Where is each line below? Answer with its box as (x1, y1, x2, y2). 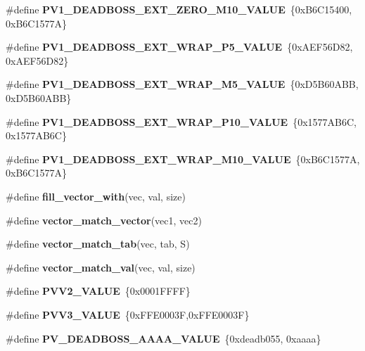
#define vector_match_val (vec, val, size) (6, 260, 196, 274)
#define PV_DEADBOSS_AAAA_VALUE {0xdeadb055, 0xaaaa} (6, 331, 321, 345)
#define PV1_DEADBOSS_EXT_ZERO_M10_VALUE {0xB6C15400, (6, 2, 352, 16)
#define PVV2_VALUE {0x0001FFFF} (6, 283, 191, 298)
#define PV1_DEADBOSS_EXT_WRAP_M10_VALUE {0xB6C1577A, (6, 151, 360, 166)
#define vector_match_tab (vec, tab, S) (6, 236, 190, 251)
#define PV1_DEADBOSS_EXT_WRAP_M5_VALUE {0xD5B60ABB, (6, 77, 359, 91)
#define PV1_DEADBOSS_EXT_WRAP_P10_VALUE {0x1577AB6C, (6, 114, 357, 129)
